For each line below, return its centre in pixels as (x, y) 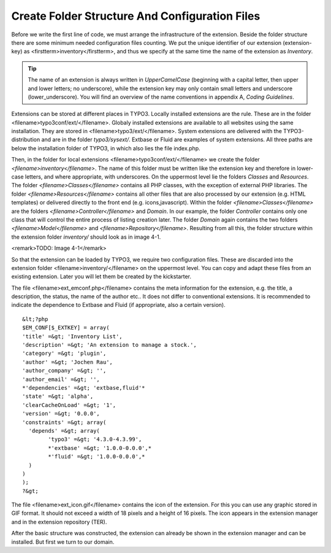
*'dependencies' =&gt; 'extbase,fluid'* (84, 388)
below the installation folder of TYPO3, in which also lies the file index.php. (106, 148)
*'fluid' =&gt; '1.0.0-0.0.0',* (97, 457)
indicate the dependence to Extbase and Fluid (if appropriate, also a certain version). (119, 305)
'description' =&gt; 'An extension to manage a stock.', (110, 345)
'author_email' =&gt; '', (61, 379)
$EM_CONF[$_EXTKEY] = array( (66, 328)
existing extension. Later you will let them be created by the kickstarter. (101, 277)
